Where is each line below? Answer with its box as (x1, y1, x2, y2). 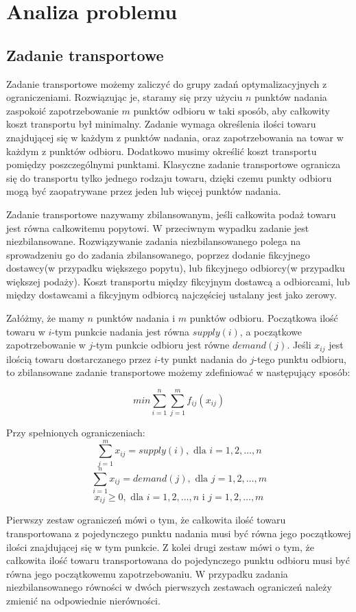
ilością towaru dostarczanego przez (6, 351, 152, 366)
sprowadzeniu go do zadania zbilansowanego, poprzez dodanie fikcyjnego (6, 247, 310, 261)
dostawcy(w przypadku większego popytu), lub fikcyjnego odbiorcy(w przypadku (6, 261, 345, 275)
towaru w (6, 324, 45, 338)
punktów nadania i (96, 311, 176, 325)
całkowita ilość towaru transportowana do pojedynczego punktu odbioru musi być (6, 553, 350, 567)
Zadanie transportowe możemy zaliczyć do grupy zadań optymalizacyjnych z (6, 76, 327, 91)
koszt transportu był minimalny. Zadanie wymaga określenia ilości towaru (6, 117, 316, 131)
